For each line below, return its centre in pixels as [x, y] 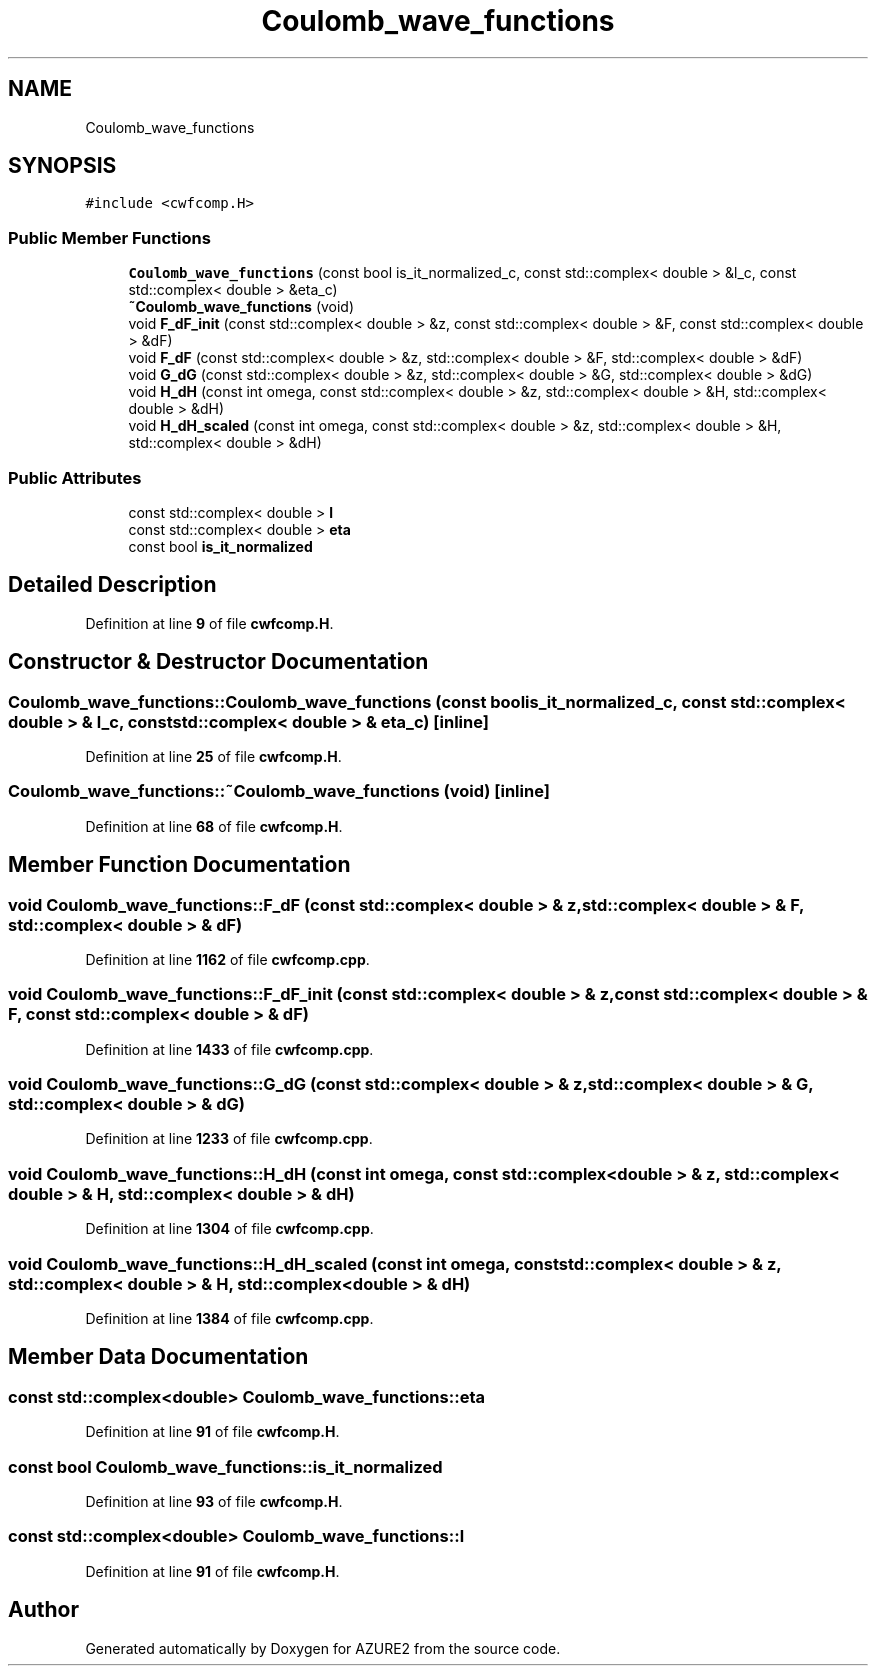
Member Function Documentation [179, 865]
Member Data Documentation [158, 1357]
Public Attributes [75, 477]
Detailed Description [112, 585]
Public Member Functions [109, 237]
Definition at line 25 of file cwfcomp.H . [213, 756]
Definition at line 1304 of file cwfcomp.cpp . [229, 1229]
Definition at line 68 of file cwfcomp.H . [214, 826]
